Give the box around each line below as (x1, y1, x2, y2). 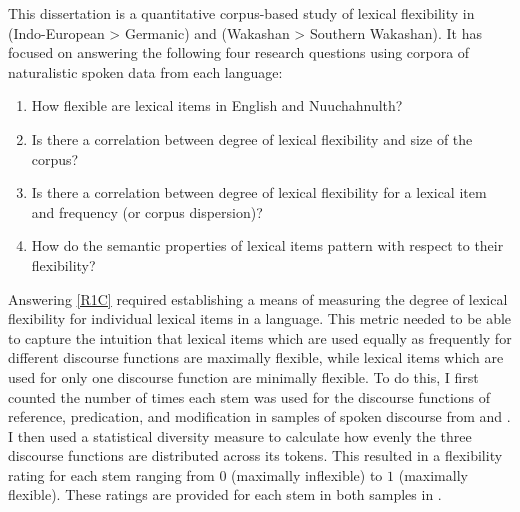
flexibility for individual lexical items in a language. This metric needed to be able (8, 308, 512, 329)
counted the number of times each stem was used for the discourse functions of (8, 386, 491, 407)
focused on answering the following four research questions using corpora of (8, 42, 470, 63)
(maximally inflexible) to (231, 464, 383, 485)
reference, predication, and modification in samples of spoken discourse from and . (8, 406, 511, 427)
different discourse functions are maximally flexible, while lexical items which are (8, 347, 504, 368)
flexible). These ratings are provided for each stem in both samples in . (8, 484, 442, 505)
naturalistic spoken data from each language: (8, 61, 283, 82)
